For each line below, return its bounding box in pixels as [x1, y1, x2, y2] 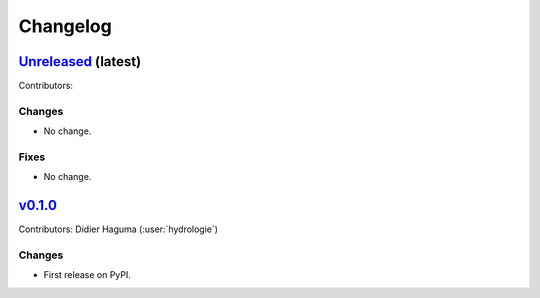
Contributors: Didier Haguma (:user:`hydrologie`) [18, 223, 219, 235]
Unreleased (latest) [18, 53, 142, 70]
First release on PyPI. [43, 269, 132, 281]
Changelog [18, 15, 112, 37]
